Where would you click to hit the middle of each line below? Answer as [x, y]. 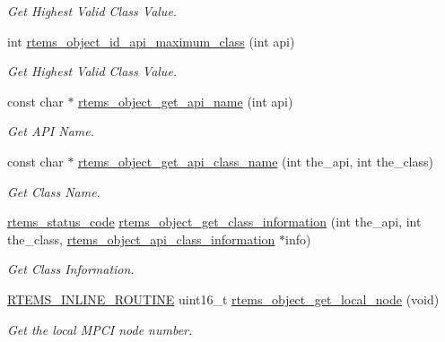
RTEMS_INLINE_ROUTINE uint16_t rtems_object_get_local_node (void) [223, 299]
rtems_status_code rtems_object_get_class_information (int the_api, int [214, 222]
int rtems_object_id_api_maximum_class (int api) [151, 41]
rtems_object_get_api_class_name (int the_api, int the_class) [256, 161]
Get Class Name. [54, 191]
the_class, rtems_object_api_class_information [141, 239]
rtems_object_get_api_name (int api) [186, 101]
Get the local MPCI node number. [100, 329]
